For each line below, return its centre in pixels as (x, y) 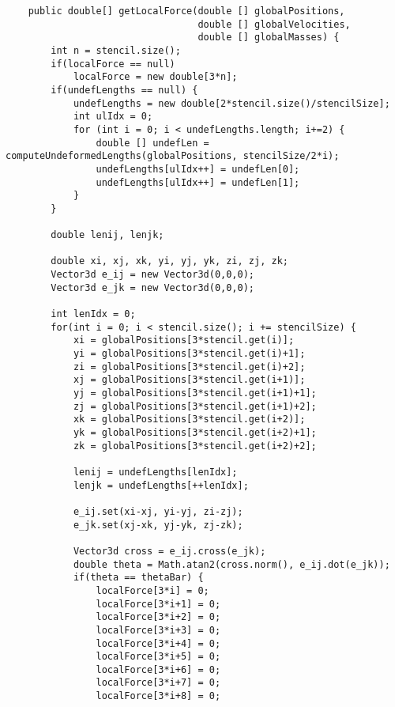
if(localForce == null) (113, 64)
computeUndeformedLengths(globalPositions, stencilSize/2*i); (173, 156)
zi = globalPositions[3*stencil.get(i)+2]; (189, 367)
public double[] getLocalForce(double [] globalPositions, (186, 11)
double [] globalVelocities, (274, 24)
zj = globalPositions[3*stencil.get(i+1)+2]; (195, 406)
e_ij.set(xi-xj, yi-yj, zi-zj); (158, 511)
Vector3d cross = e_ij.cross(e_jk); (169, 551)
